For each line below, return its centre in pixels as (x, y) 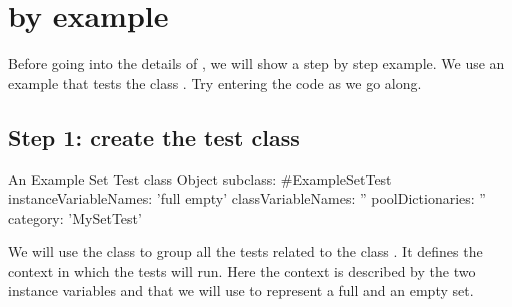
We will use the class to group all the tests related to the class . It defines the (245, 251)
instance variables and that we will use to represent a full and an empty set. (241, 290)
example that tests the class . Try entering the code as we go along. (215, 82)
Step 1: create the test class (154, 136)
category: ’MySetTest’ (75, 217)
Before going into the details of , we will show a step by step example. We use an (256, 63)
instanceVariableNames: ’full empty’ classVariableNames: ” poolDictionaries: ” (247, 198)
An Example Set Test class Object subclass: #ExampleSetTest (200, 178)
